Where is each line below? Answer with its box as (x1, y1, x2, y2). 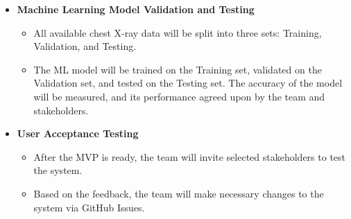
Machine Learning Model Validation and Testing (17, 2, 255, 16)
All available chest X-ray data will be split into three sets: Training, (33, 25, 322, 40)
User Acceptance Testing (17, 126, 139, 141)
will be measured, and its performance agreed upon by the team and (33, 89, 325, 103)
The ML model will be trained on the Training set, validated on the (33, 62, 322, 76)
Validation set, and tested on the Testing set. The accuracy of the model (33, 76, 343, 90)
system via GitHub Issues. (33, 200, 145, 214)
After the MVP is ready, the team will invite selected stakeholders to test (33, 149, 346, 164)
